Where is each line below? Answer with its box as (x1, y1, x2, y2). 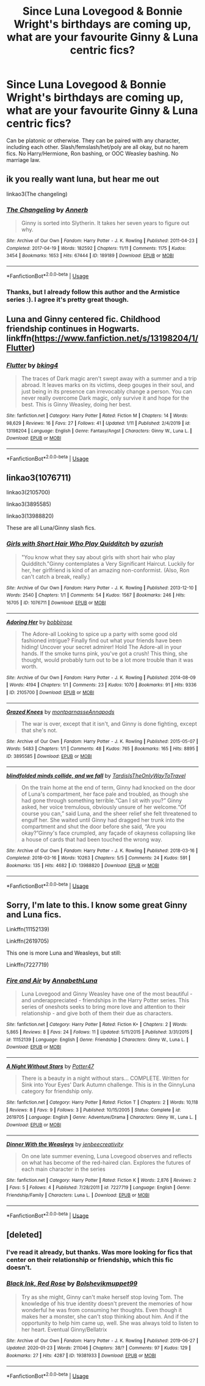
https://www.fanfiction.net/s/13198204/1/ (34, 333, 198, 343)
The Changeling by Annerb (6, 205, 88, 214)
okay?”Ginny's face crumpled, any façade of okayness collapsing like (21, 829, 196, 837)
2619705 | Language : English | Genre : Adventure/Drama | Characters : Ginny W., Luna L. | (6, 1114, 197, 1121)
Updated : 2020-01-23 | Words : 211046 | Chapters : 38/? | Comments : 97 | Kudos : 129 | (6, 1345, 191, 1351)
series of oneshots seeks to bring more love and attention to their (21, 1003, 186, 1011)
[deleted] (6, 1230, 43, 1240)
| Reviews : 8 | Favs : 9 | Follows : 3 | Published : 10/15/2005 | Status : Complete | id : (6, 1107, 181, 1113)
